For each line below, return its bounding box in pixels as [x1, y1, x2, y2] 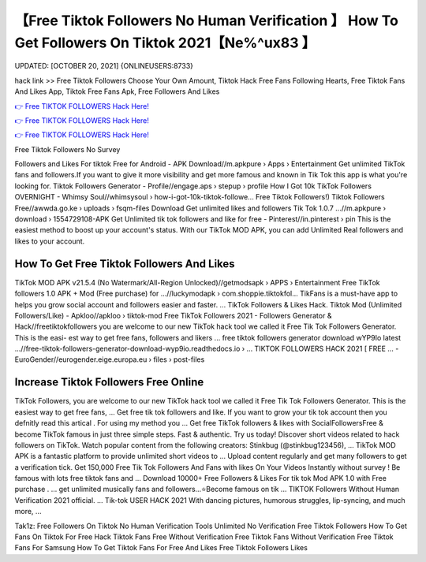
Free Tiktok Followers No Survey [14, 144, 121, 154]
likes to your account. [14, 236, 85, 246]
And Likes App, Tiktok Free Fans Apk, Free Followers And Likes [14, 87, 220, 96]
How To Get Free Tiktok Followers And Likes [14, 257, 236, 270]
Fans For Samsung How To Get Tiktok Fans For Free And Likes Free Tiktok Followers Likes [14, 543, 308, 553]
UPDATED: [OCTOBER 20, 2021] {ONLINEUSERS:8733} [14, 61, 193, 71]
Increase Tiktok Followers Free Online [14, 375, 204, 389]
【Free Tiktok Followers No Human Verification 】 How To [14, 12, 398, 29]
